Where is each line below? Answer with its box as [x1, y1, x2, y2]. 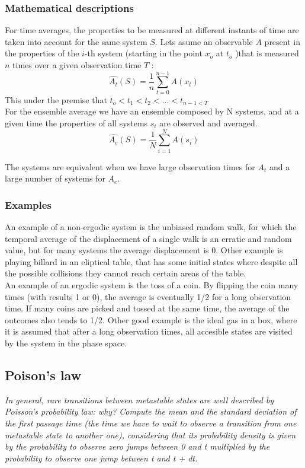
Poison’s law [5, 365, 82, 384]
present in [264, 35, 300, 47]
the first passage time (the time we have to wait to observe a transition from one [5, 416, 297, 429]
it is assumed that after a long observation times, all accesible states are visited [5, 325, 293, 338]
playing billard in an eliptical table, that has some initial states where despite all [5, 255, 298, 268]
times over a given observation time [12, 59, 142, 71]
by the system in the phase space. [5, 336, 127, 349]
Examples [5, 197, 52, 212]
